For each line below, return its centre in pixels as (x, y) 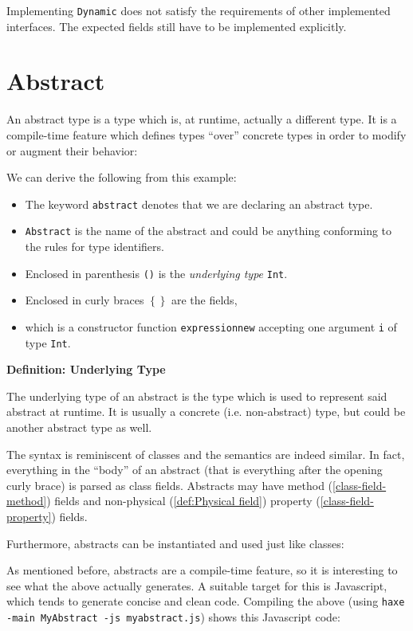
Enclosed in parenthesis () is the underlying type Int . (156, 273)
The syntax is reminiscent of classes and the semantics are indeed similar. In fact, (206, 454)
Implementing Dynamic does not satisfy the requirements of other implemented (199, 10)
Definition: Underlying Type (86, 369)
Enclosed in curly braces (85, 300)
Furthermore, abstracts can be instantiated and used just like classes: (175, 543)
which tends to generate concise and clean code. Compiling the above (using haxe (206, 601)
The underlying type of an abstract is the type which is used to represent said (197, 396)
